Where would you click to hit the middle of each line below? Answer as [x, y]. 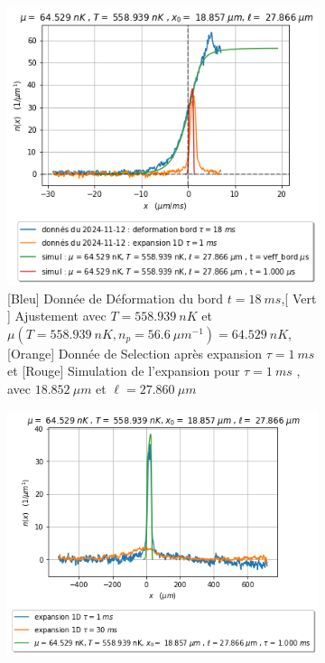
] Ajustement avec [57, 316]
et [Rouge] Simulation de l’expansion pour [124, 371]
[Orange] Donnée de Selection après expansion [135, 353]
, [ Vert [299, 298]
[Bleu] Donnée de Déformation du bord [116, 298]
